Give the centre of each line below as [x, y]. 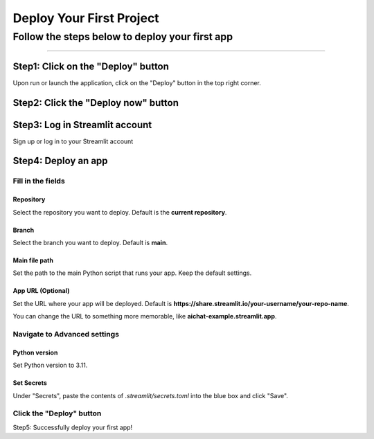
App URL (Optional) [41, 291]
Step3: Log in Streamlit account [82, 125]
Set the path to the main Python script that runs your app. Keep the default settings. [132, 273]
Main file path [33, 260]
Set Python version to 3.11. [50, 365]
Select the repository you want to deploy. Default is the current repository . [120, 212]
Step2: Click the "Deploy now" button [96, 103]
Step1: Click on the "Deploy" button [91, 66]
